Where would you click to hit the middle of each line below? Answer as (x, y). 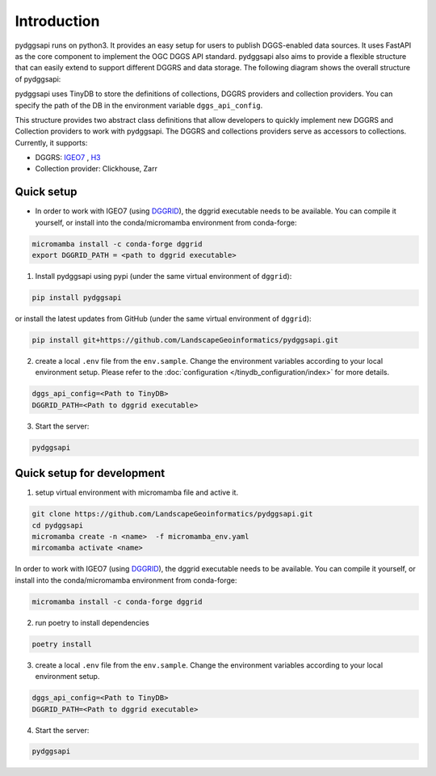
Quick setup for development (90, 473)
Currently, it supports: (51, 142)
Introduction (57, 21)
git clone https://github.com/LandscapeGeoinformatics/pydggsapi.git (172, 514)
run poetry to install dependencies (92, 622)
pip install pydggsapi (77, 298)
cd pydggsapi (58, 525)
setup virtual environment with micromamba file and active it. (136, 492)
